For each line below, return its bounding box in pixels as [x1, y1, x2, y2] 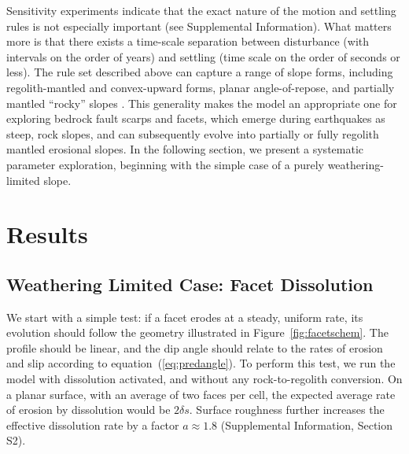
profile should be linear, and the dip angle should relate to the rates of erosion [6, 339, 383, 356]
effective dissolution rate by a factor [6, 416, 179, 433]
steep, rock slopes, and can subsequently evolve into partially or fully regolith [6, 125, 379, 142]
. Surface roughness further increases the [189, 401, 385, 418]
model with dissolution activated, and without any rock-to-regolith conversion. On [6, 371, 403, 387]
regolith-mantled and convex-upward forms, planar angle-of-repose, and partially [6, 79, 395, 95]
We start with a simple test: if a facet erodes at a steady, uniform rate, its [6, 308, 363, 325]
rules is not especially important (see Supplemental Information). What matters [6, 17, 392, 34]
